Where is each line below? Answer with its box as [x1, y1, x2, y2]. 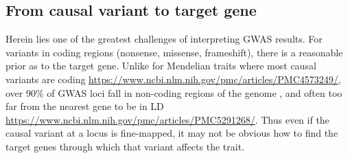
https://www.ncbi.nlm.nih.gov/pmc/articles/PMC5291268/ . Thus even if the [5, 112, 329, 126]
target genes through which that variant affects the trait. [5, 139, 244, 153]
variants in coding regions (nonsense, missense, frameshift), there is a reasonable [5, 45, 343, 59]
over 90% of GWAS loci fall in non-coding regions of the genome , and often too [5, 85, 343, 100]
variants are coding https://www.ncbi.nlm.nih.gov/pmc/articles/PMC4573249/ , [5, 71, 341, 86]
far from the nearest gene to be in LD [5, 99, 164, 113]
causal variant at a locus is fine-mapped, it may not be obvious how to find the [5, 126, 338, 140]
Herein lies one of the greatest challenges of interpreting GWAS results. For [5, 32, 323, 46]
